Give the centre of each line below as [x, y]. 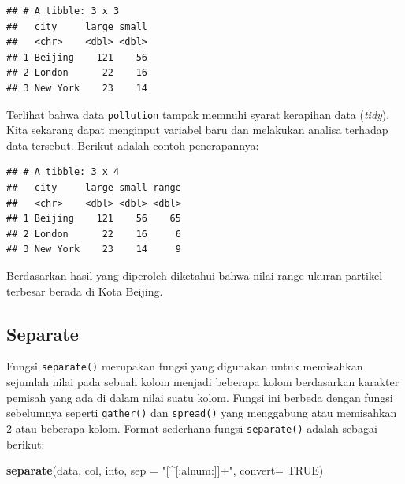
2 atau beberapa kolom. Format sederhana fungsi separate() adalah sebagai [192, 428]
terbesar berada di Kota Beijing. [85, 290]
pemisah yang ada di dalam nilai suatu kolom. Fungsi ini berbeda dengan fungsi [200, 397]
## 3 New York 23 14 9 [94, 249]
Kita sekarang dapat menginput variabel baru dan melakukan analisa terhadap [197, 130]
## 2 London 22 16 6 [94, 234]
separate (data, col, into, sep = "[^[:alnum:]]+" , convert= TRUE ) [165, 470]
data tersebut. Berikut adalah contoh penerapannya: [133, 145]
